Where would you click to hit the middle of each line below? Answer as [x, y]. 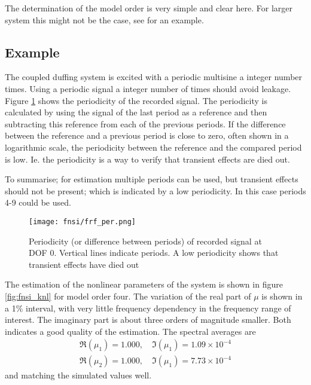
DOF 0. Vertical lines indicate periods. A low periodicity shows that [154, 253]
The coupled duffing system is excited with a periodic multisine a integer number [154, 77]
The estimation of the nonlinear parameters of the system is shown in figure [144, 284]
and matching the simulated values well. [78, 375]
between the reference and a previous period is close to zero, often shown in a [147, 135]
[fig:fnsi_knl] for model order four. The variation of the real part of [128, 296]
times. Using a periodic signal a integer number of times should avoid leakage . [148, 88]
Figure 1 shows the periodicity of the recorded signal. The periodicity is [136, 100]
